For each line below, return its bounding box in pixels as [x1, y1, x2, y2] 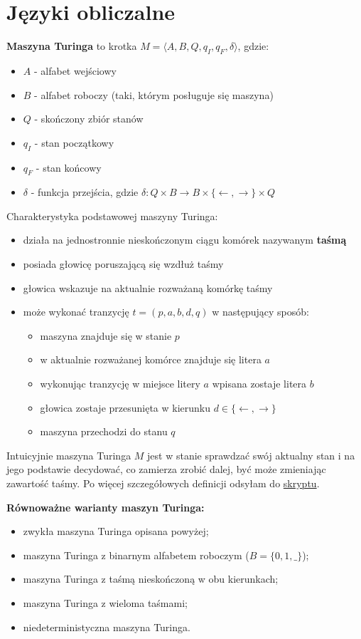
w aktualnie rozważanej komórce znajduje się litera [40, 352, 262, 367]
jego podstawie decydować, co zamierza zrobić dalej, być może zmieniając [6, 462, 326, 477]
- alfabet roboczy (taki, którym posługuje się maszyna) [34, 87, 274, 102]
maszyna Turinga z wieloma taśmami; [23, 595, 188, 610]
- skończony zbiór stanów [34, 111, 144, 126]
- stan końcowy [36, 160, 102, 175]
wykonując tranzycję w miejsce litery [40, 376, 200, 391]
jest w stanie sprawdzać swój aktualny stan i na [147, 447, 355, 462]
